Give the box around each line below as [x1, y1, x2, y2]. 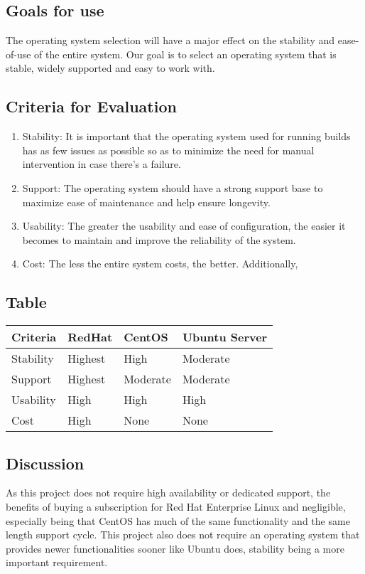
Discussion [6, 452, 85, 474]
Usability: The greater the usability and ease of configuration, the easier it [22, 218, 346, 233]
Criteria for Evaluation [6, 95, 177, 117]
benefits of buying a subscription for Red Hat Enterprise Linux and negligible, [6, 499, 346, 514]
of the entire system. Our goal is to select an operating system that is [34, 46, 337, 61]
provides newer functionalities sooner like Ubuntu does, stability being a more [6, 541, 344, 556]
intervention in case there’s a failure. [22, 156, 181, 171]
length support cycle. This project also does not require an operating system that [6, 527, 360, 542]
